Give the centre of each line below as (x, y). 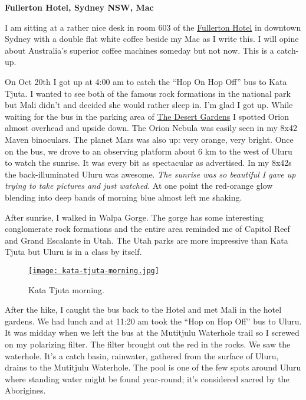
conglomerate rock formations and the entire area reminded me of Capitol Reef (147, 229)
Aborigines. (25, 390)
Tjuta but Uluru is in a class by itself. (73, 252)
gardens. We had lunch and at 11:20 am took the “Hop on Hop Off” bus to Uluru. (153, 321)
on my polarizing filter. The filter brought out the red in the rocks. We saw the (148, 344)
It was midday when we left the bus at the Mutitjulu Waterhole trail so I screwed (152, 332)
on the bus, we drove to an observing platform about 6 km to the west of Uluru (149, 151)
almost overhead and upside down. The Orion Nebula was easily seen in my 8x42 (151, 128)
